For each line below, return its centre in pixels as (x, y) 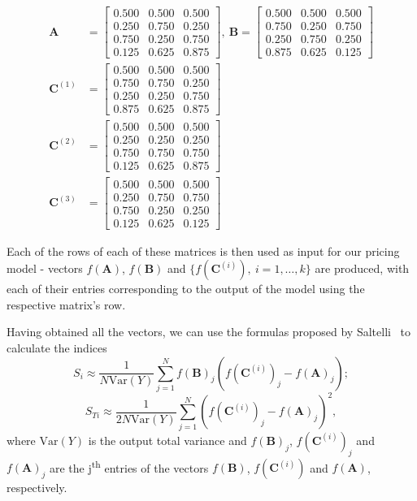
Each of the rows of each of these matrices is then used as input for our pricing (203, 250)
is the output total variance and (167, 440)
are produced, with (362, 268)
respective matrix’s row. (66, 304)
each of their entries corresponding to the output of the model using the (186, 289)
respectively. (37, 488)
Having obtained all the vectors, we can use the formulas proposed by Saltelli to (209, 332)
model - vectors (45, 268)
